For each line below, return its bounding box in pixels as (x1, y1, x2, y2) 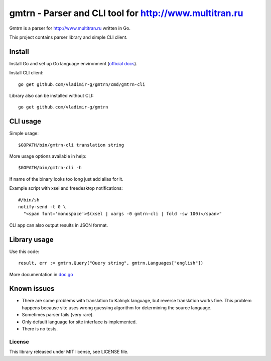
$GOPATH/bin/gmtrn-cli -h (18, 165, 82, 171)
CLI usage (9, 117, 42, 126)
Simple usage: (9, 131, 39, 137)
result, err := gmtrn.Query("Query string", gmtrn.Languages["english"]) (18, 260, 204, 266)
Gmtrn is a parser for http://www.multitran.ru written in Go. (9, 25, 130, 31)
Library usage (9, 235, 54, 244)
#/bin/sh (18, 197, 40, 203)
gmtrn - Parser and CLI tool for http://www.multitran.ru (9, 8, 243, 19)
